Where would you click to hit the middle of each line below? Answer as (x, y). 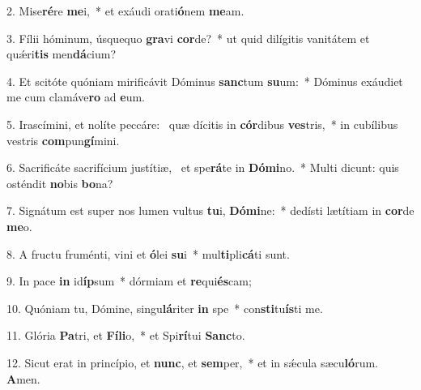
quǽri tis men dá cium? (62, 54)
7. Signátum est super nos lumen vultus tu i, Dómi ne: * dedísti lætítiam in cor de (210, 210)
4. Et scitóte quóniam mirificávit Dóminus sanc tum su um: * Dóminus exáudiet (205, 81)
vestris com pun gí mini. (63, 140)
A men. (23, 378)
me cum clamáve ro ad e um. (76, 97)
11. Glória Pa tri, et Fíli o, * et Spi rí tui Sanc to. (126, 335)
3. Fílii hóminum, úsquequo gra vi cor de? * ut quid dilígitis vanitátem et (188, 38)
